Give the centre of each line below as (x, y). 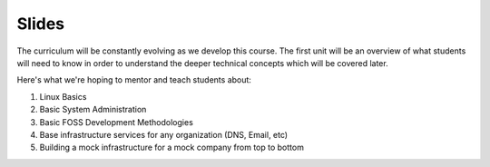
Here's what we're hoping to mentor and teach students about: (134, 80)
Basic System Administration (93, 110)
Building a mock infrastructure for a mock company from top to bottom (171, 147)
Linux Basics (63, 96)
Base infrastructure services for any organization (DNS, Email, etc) (164, 134)
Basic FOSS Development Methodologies (117, 122)
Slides (41, 24)
